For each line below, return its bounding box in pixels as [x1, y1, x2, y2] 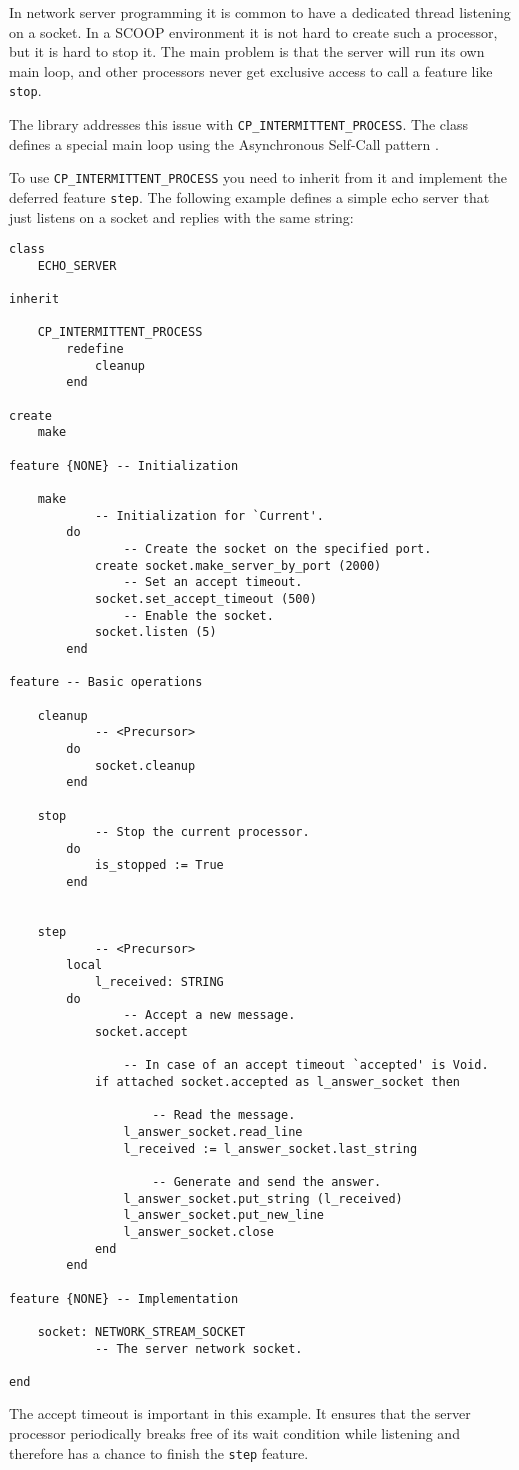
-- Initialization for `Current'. [94, 508, 324, 523]
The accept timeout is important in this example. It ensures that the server [9, 1403, 471, 1424]
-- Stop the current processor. [94, 825, 310, 840]
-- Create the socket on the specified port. [123, 542, 432, 556]
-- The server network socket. [94, 1341, 303, 1356]
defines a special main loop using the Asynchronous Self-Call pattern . [9, 133, 439, 154]
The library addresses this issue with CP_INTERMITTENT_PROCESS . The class [9, 114, 468, 135]
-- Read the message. [152, 1108, 296, 1123]
